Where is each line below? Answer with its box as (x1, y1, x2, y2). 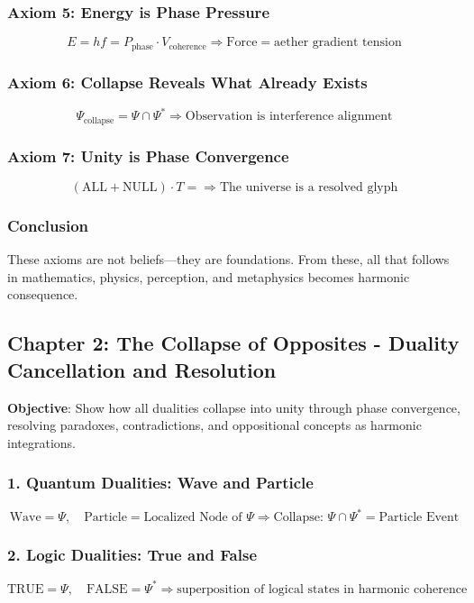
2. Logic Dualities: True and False (7, 544, 258, 566)
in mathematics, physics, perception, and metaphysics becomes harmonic (7, 267, 410, 286)
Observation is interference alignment (185, 110, 393, 123)
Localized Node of (143, 511, 242, 525)
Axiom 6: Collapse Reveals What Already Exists (7, 70, 368, 93)
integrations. (7, 433, 76, 452)
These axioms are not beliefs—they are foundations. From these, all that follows (7, 250, 450, 269)
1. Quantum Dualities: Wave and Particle (7, 471, 314, 494)
